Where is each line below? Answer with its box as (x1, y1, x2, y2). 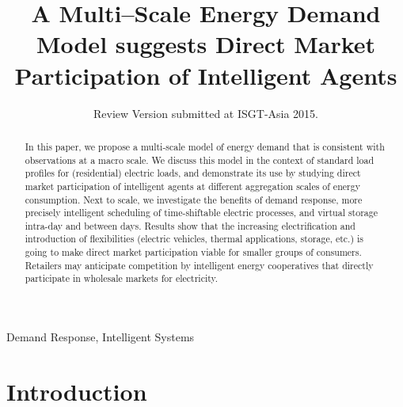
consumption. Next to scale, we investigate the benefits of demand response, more (25, 192, 363, 206)
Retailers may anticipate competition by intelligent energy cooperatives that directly (25, 258, 374, 272)
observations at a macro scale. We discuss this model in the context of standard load (25, 153, 374, 166)
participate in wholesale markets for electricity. (25, 272, 219, 285)
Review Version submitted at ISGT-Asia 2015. (93, 105, 319, 121)
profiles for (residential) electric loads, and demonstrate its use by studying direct (25, 166, 361, 180)
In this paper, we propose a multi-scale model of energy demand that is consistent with (25, 139, 385, 153)
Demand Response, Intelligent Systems (6, 329, 195, 345)
